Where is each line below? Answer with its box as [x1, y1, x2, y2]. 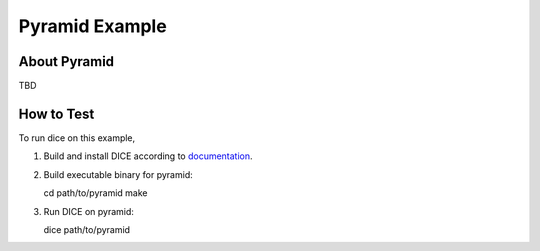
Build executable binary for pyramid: [43, 168, 194, 180]
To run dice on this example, [18, 131, 136, 144]
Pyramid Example [18, 15, 167, 37]
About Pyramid [18, 53, 115, 70]
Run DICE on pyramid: [43, 205, 135, 217]
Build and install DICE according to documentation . [43, 150, 254, 162]
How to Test [18, 105, 95, 122]
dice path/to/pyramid [43, 223, 130, 235]
